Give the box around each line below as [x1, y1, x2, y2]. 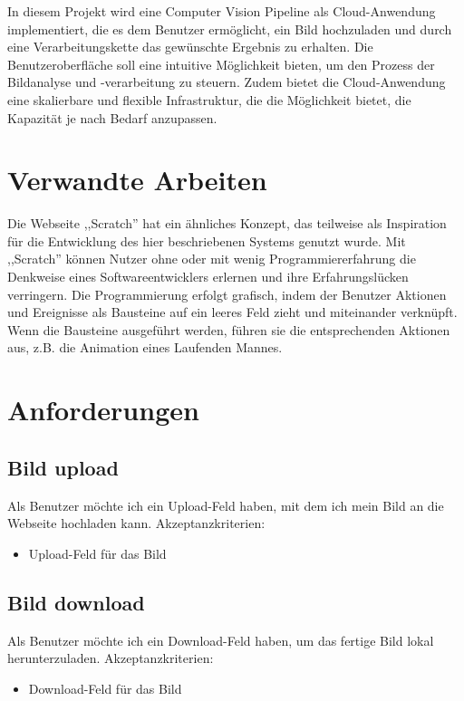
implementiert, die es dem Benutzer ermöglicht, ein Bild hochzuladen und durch [7, 19, 452, 38]
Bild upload [7, 453, 119, 481]
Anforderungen [7, 391, 199, 428]
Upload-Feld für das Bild [28, 543, 167, 562]
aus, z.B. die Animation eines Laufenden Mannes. [7, 338, 283, 357]
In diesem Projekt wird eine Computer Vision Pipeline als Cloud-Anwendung [7, 2, 436, 20]
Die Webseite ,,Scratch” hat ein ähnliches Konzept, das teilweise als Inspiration [7, 214, 447, 233]
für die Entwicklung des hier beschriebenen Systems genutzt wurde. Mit [7, 231, 406, 250]
